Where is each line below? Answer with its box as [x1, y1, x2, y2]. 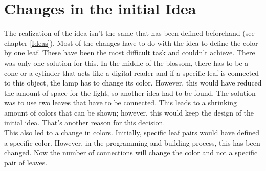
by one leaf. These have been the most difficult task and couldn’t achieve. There [4, 47, 255, 58]
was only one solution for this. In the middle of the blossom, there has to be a [4, 57, 249, 68]
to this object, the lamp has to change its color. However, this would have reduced [4, 77, 262, 88]
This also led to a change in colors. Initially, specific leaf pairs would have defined [4, 127, 260, 138]
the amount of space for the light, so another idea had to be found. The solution [4, 87, 256, 98]
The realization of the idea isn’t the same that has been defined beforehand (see [4, 27, 255, 38]
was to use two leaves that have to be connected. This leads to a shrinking [4, 97, 237, 108]
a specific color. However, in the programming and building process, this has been [4, 137, 260, 148]
